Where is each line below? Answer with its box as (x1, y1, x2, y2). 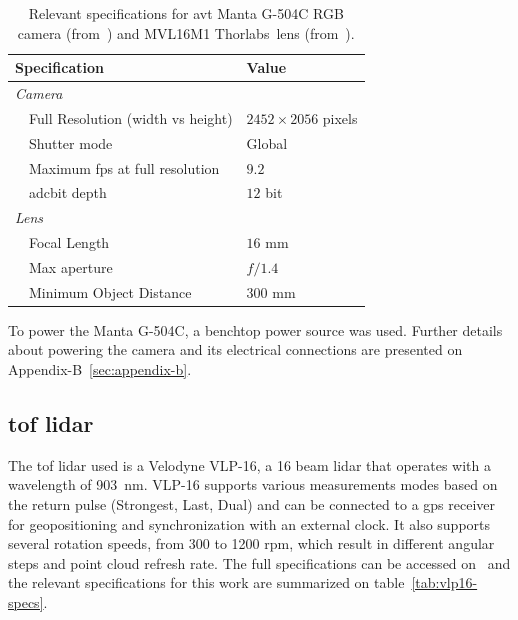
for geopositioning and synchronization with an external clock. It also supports (8, 513, 491, 534)
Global (246, 132, 288, 153)
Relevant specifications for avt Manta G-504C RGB (28, 3, 344, 23)
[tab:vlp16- (411, 572, 478, 593)
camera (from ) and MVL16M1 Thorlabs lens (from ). (17, 22, 355, 43)
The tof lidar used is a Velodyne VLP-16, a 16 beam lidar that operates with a (8, 454, 492, 475)
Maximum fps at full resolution (29, 157, 220, 178)
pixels (322, 107, 358, 128)
